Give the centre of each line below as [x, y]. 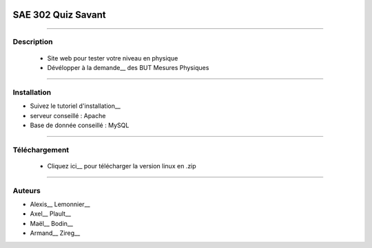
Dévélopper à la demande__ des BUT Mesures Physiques [128, 67]
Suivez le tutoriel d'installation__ [75, 106]
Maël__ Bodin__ [52, 223]
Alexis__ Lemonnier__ [60, 204]
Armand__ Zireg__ [55, 233]
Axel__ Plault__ [51, 214]
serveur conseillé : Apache [68, 115]
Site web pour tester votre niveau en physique [113, 58]
